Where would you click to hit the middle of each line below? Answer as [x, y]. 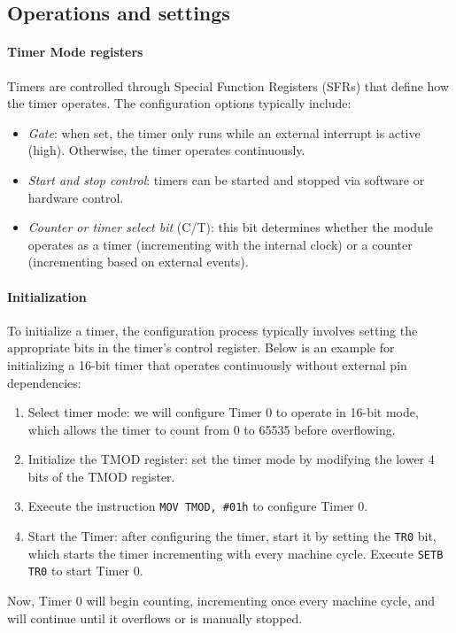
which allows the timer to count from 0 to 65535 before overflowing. [212, 429]
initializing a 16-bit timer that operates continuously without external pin [207, 364]
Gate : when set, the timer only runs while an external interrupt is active [224, 132]
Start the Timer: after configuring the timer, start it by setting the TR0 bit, [232, 536]
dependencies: [44, 382]
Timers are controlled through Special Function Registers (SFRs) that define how [228, 85]
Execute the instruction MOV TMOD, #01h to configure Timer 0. [198, 506]
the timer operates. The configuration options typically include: [179, 103]
